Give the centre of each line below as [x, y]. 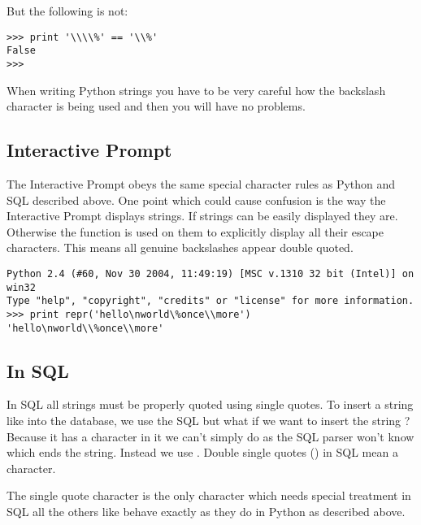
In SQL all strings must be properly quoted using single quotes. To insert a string [210, 404]
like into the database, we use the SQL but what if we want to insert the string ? [208, 420]
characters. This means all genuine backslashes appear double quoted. [180, 247]
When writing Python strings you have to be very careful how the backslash [196, 90]
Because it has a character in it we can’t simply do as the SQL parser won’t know [210, 436]
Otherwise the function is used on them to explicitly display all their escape [195, 231]
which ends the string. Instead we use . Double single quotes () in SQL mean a [202, 452]
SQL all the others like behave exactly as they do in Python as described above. [206, 511]
